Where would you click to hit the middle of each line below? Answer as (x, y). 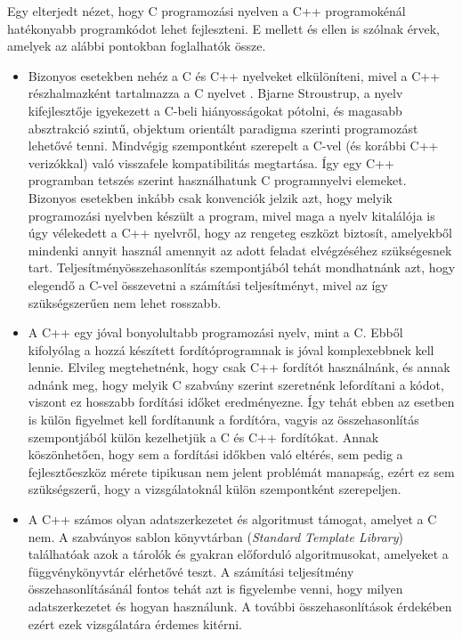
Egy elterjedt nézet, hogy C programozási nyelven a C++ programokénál (207, 11)
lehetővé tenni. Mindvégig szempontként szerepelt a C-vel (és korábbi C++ (233, 146)
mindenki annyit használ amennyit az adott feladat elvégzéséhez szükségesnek (240, 250)
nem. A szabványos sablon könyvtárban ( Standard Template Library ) (215, 536)
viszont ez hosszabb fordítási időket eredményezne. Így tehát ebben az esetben (241, 402)
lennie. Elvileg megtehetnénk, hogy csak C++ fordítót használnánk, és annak (239, 367)
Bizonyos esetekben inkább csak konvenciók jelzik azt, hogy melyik (210, 197)
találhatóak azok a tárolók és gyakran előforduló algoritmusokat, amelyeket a (238, 554)
